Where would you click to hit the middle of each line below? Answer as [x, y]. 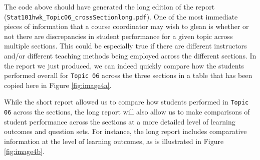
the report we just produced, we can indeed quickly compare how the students [124, 65]
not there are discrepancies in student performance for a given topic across [118, 36]
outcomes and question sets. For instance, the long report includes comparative [125, 131]
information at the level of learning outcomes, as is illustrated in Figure [114, 141]
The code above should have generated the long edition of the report [109, 6]
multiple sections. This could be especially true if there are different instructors [125, 46]
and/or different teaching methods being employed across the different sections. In [130, 56]
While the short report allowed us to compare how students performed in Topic [126, 102]
